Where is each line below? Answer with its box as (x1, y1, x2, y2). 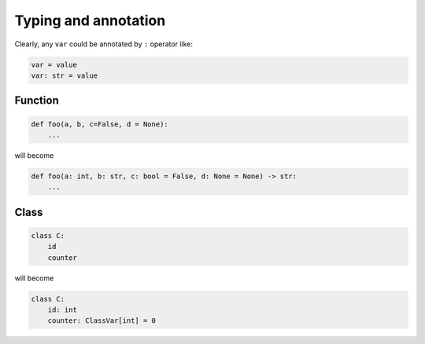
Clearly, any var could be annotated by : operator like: (14, 39, 193, 49)
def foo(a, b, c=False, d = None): (31, 119, 168, 129)
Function (14, 94, 59, 108)
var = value (31, 60, 78, 69)
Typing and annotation (14, 12, 166, 29)
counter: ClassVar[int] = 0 (47, 317, 157, 325)
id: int (47, 306, 78, 314)
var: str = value (31, 71, 98, 80)
